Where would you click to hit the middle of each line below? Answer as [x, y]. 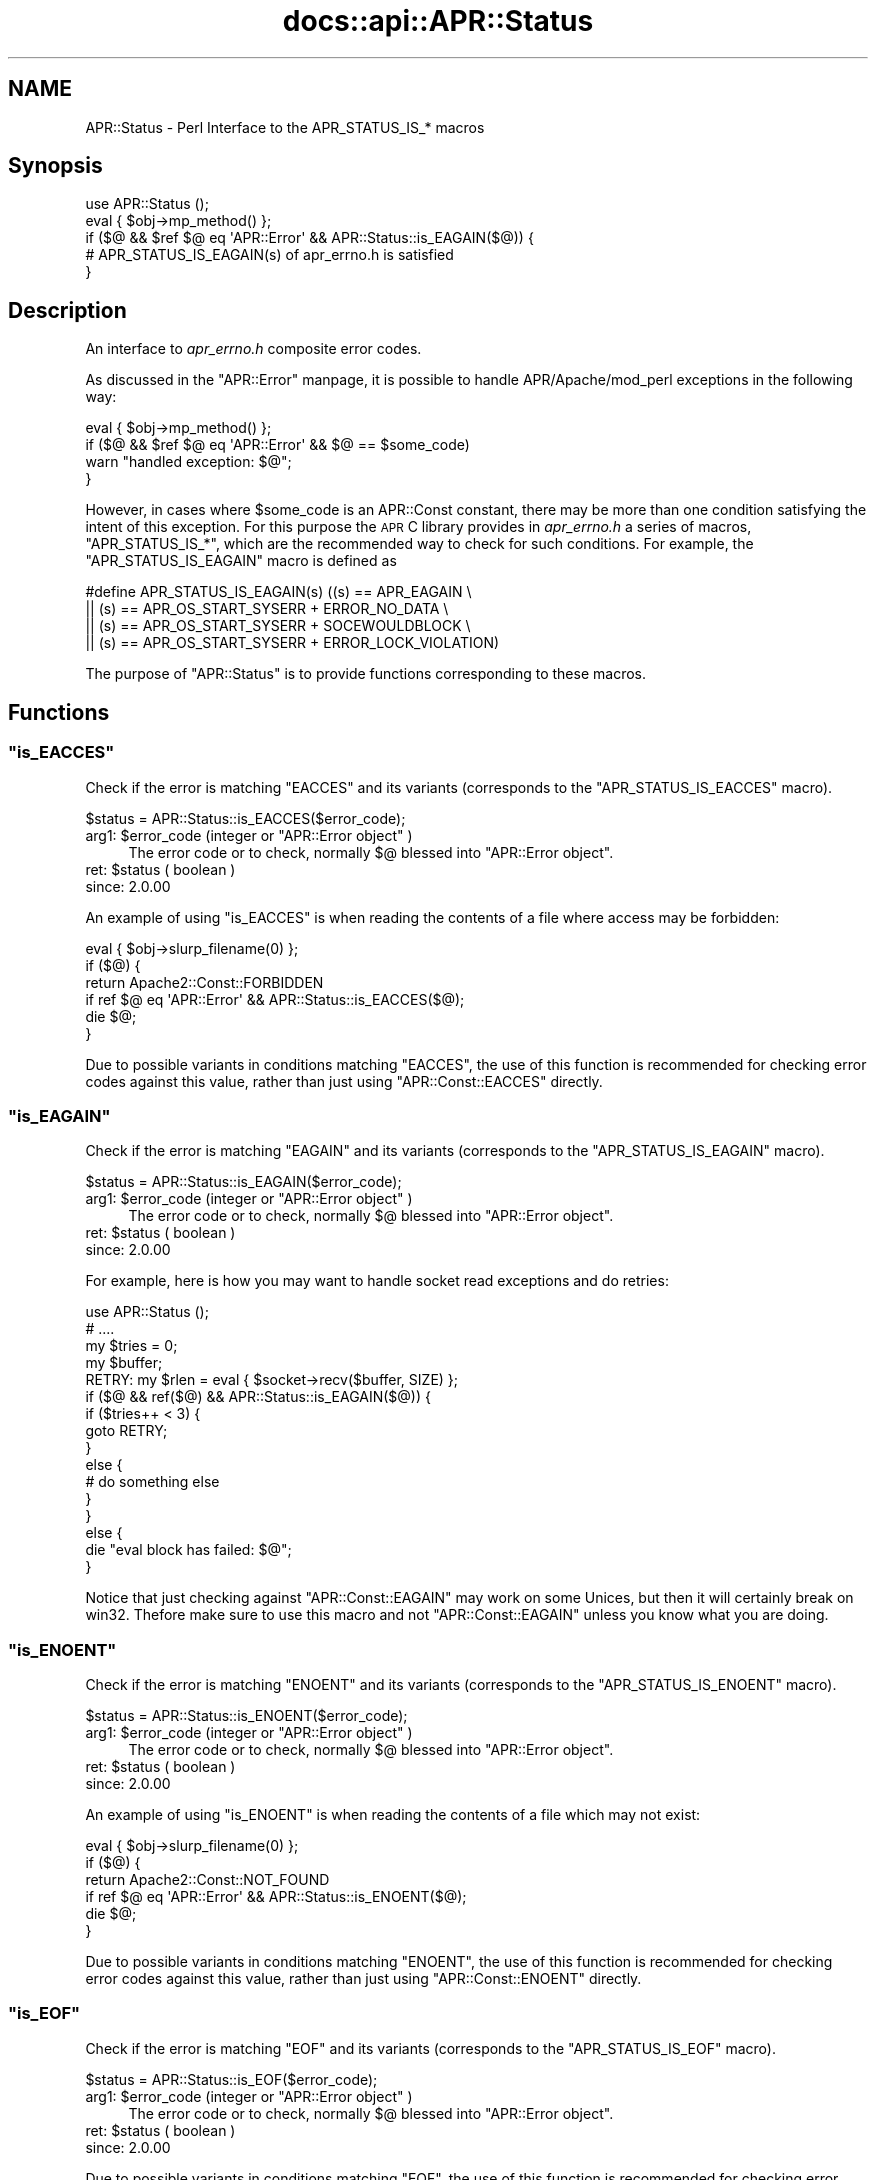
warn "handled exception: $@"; [188, 462]
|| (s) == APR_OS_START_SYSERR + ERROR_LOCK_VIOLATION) [292, 643]
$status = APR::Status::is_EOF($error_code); [231, 2079]
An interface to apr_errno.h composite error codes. [253, 349]
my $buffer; [124, 1363]
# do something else [152, 1482]
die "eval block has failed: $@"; [188, 1550]
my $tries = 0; [131, 1346]
